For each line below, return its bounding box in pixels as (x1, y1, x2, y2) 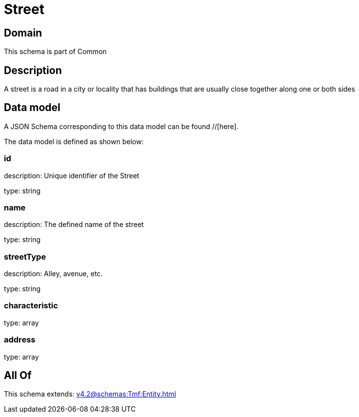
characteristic (4, 301, 58, 311)
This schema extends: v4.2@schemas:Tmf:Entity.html (4, 390, 176, 398)
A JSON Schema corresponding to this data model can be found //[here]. (4, 122, 239, 131)
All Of (4, 369, 32, 382)
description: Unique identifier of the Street (4, 171, 140, 180)
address (4, 335, 36, 345)
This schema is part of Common (4, 47, 107, 56)
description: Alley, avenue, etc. (4, 269, 103, 278)
